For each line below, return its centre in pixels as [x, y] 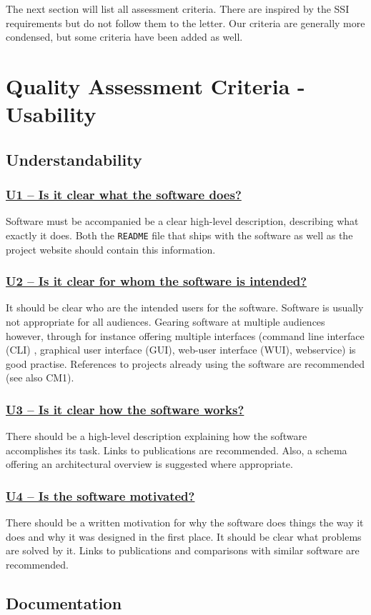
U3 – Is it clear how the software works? [125, 409]
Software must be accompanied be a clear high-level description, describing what [182, 221]
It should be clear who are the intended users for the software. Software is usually [185, 307]
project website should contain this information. [111, 249]
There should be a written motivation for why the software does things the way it [185, 522]
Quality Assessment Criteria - [155, 85]
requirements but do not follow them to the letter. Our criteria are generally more [185, 22]
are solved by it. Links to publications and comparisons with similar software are [183, 550]
